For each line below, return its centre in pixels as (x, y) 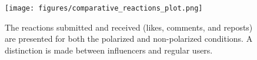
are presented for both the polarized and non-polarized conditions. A (129, 39)
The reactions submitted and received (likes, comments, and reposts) (129, 27)
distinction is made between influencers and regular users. (109, 50)
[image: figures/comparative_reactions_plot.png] (104, 8)
